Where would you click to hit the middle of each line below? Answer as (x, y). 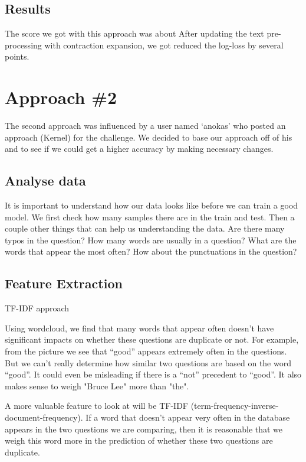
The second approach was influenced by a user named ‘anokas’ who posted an (145, 126)
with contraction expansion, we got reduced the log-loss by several (164, 45)
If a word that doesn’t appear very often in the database (188, 417)
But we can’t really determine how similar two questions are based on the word (148, 362)
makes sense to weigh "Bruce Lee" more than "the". (97, 385)
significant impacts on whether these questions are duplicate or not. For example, (152, 339)
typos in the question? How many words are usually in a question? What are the (151, 240)
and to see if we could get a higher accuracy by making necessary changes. (139, 149)
